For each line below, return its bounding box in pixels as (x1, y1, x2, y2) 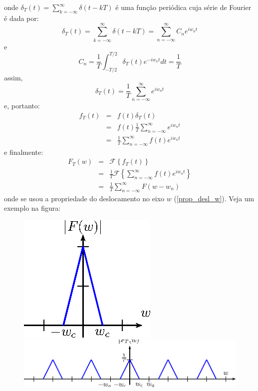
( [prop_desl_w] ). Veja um (174, 193, 255, 203)
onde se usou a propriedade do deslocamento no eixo (4, 193, 165, 203)
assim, (4, 72, 23, 83)
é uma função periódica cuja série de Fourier (115, 2, 252, 12)
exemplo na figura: (4, 203, 61, 213)
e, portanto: (4, 100, 40, 111)
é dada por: (4, 12, 39, 23)
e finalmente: (4, 146, 43, 157)
